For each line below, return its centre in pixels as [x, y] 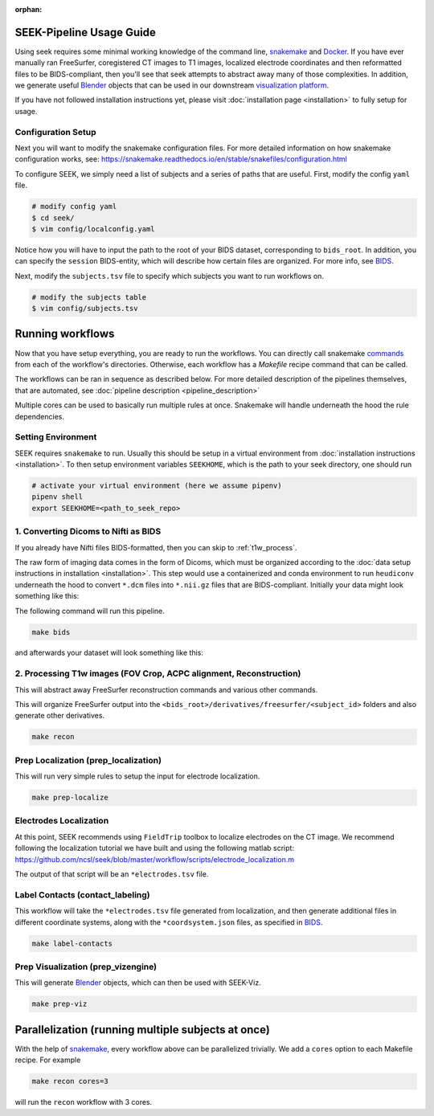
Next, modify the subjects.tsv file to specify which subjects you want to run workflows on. [170, 276]
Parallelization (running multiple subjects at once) [143, 1030]
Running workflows [65, 334]
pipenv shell [57, 497]
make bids [51, 632]
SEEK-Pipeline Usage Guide [85, 32]
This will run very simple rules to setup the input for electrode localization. [137, 776]
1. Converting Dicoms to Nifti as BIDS [88, 532]
